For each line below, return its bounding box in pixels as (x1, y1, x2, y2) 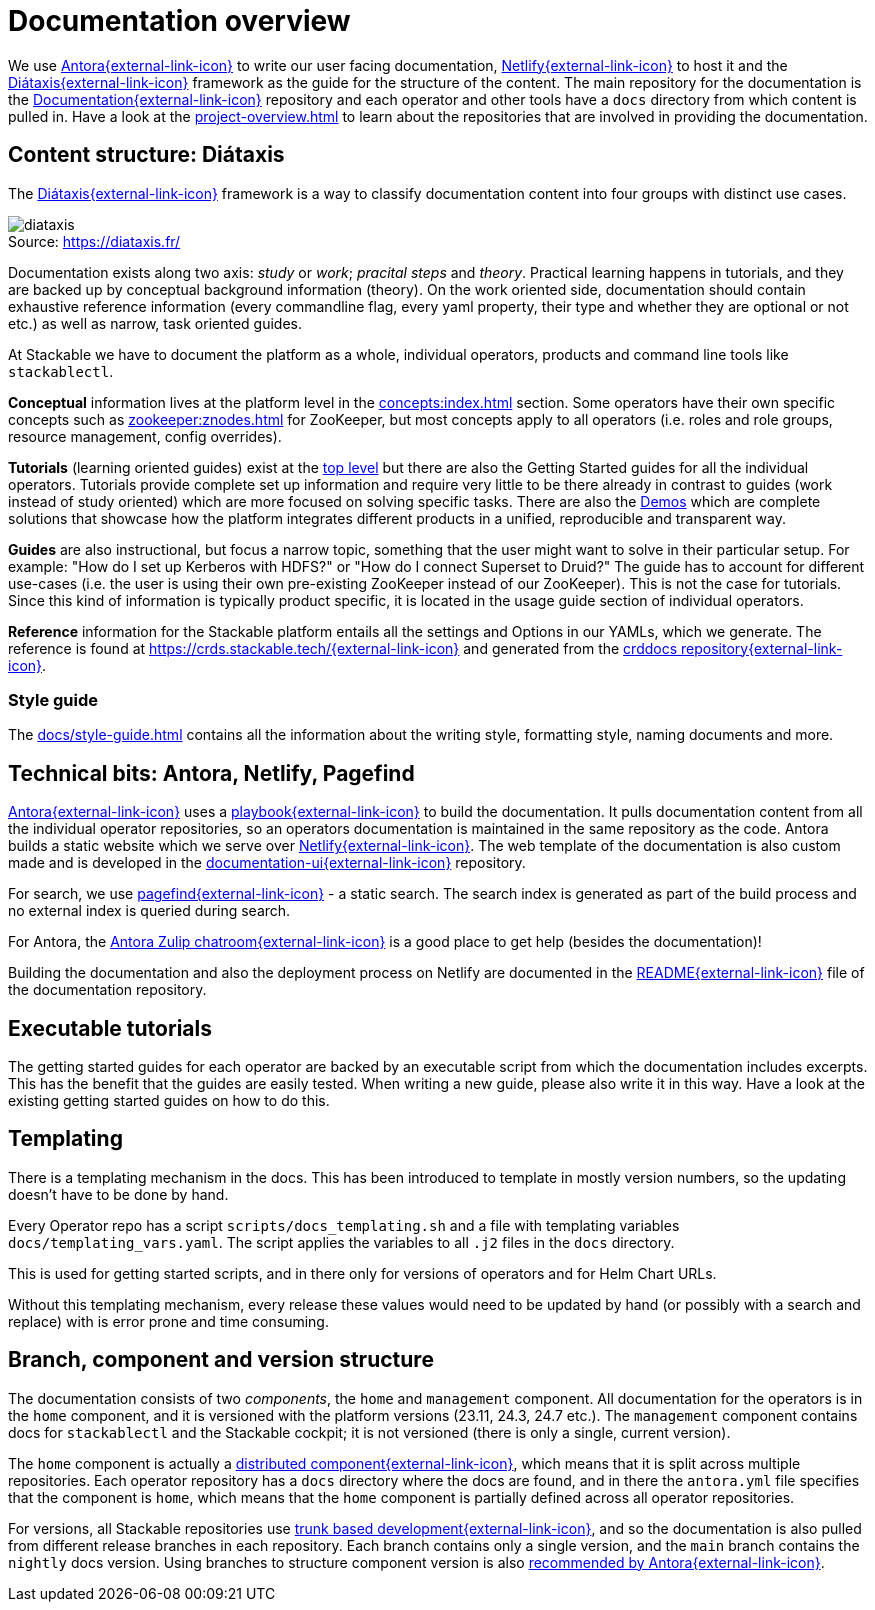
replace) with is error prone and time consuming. (8, 1312, 329, 1330)
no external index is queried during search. (8, 902, 291, 920)
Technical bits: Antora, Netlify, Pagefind (8, 760, 415, 786)
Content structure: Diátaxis (8, 142, 285, 168)
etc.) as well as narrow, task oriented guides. (8, 314, 303, 332)
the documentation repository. (8, 981, 207, 999)
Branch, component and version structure (8, 1347, 434, 1373)
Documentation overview (8, 4, 351, 38)
